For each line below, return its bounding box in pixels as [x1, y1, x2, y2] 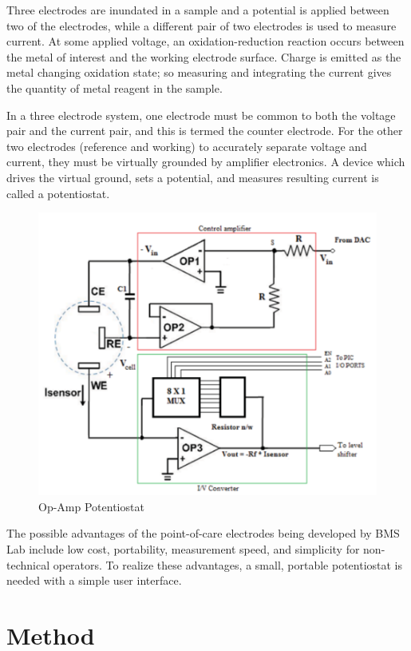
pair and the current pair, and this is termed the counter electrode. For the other [6, 122, 403, 139]
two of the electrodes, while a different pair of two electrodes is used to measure [6, 17, 397, 34]
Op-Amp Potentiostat [38, 498, 144, 514]
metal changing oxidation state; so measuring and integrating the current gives [6, 64, 392, 81]
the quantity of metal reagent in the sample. [6, 79, 223, 96]
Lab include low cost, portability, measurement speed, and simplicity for [6, 540, 360, 557]
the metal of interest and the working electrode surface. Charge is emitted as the [6, 48, 401, 65]
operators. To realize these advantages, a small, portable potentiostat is [53, 556, 403, 573]
